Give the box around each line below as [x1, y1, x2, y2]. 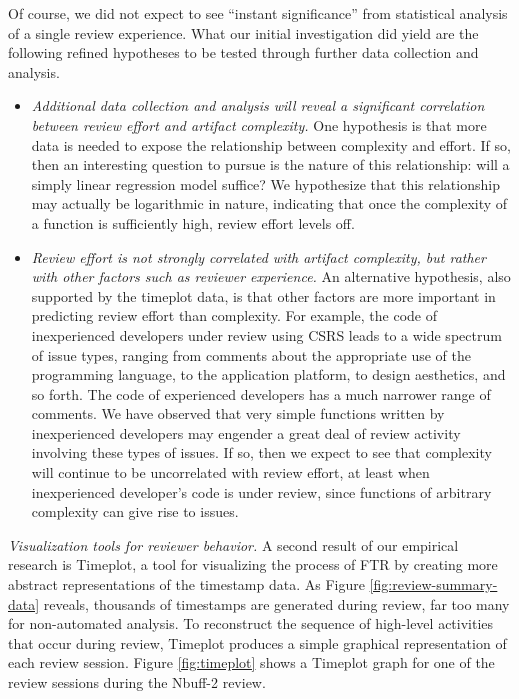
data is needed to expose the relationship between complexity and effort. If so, [31, 134, 511, 155]
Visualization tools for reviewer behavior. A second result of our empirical [8, 534, 459, 555]
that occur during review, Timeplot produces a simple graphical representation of [8, 632, 507, 653]
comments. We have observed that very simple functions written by [31, 403, 445, 424]
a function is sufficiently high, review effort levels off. [31, 212, 355, 233]
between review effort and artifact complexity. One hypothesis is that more [31, 114, 487, 135]
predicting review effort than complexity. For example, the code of [31, 305, 437, 326]
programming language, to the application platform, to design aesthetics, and [31, 364, 506, 385]
